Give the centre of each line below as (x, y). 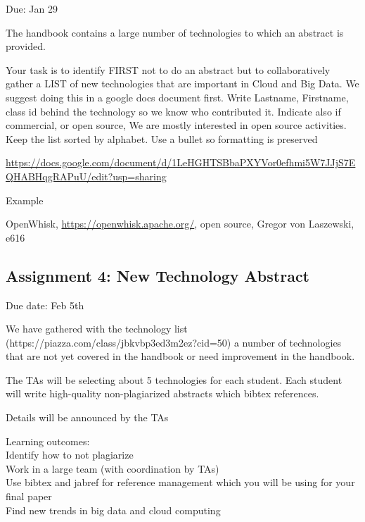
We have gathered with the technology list (97, 329)
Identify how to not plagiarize (70, 455)
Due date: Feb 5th (45, 305)
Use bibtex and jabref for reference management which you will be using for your (180, 482)
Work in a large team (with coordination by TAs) (113, 468)
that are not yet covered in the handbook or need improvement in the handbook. (180, 356)
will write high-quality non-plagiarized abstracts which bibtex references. (162, 393)
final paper (29, 496)
